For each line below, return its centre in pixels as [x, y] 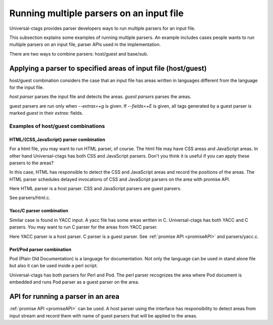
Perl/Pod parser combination [40, 249]
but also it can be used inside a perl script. [54, 266]
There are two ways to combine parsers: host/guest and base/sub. [79, 54]
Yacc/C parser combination [39, 211]
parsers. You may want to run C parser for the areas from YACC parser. [83, 227]
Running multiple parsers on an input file [97, 13]
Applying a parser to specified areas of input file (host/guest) [108, 68]
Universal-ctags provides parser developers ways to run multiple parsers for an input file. [102, 28]
